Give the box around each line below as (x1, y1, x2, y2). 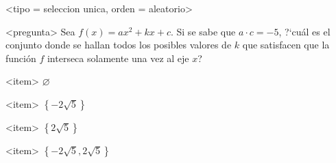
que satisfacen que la (242, 38, 330, 52)
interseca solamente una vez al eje (47, 50, 189, 65)
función (5, 50, 36, 65)
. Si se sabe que (170, 24, 236, 38)
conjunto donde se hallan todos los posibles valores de (5, 38, 232, 52)
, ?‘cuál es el (278, 24, 331, 38)
